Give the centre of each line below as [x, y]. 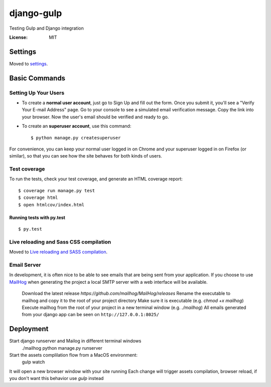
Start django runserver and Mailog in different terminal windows [75, 341]
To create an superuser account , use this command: [77, 126]
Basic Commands [37, 78]
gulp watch [33, 362]
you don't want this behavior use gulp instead [56, 378]
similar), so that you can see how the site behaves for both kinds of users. [86, 156]
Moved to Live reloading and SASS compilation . [58, 252]
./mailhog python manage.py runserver [62, 348]
